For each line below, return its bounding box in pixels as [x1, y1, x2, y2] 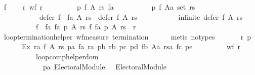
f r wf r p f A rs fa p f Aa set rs [4, 2, 195, 12]
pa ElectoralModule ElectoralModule [42, 61, 166, 71]
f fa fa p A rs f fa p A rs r [35, 21, 136, 32]
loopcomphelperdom [35, 51, 99, 61]
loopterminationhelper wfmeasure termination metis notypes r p [4, 31, 251, 42]
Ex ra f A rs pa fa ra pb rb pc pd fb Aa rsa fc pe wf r [21, 41, 240, 52]
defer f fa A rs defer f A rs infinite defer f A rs [39, 11, 243, 22]
